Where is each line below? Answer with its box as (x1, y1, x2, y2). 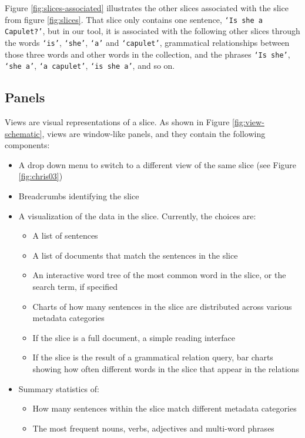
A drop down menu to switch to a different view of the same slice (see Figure (18, 158, 297, 170)
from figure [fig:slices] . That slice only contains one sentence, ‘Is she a (5, 13, 263, 25)
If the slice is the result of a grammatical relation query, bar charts (32, 351, 273, 363)
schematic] (5, 127, 42, 139)
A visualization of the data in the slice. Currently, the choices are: (18, 209, 256, 222)
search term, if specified (32, 280, 118, 293)
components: (5, 139, 50, 151)
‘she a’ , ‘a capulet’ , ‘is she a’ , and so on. (5, 59, 175, 72)
